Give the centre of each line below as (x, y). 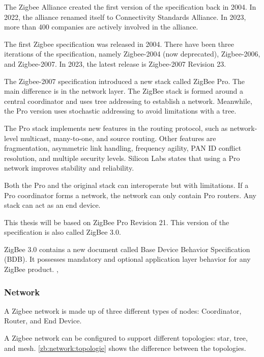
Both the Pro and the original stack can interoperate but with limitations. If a (126, 185)
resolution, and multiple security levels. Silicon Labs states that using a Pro (122, 158)
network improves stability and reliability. (69, 168)
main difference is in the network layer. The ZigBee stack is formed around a (124, 91)
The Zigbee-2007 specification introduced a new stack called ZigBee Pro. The (125, 81)
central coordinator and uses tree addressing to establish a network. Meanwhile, (128, 101)
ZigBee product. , (31, 269)
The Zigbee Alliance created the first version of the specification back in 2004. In (130, 7)
